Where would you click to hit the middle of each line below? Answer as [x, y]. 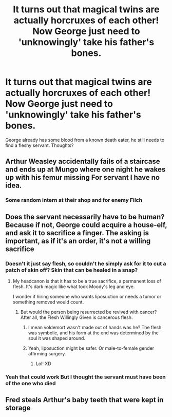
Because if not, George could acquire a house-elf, [86, 225]
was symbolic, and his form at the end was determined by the [93, 333]
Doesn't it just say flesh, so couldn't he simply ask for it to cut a [86, 263]
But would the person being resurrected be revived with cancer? [89, 312]
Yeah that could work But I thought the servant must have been [85, 377]
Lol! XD [43, 364]
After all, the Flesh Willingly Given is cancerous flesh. [77, 317]
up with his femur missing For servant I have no [83, 177]
